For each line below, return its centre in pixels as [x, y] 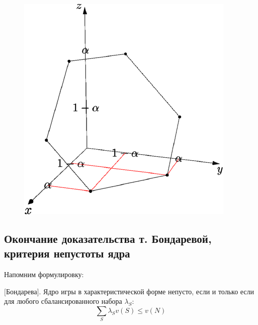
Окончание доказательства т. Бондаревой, [108, 238]
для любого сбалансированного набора [63, 301]
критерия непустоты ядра [67, 253]
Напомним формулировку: [44, 274]
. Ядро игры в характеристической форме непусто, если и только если [147, 291]
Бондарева [21, 291]
